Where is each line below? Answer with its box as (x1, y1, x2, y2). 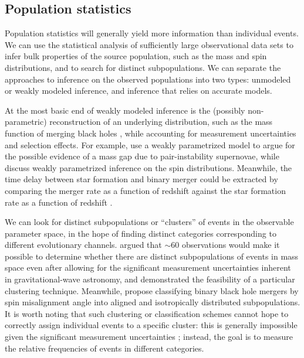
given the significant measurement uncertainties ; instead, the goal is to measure (5, 330, 293, 343)
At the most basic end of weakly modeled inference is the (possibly (5, 104, 245, 116)
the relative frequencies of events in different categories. (5, 342, 204, 354)
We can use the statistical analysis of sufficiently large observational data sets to (5, 38, 293, 50)
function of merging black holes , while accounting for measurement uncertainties (5, 127, 296, 139)
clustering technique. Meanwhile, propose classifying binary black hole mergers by (5, 284, 299, 296)
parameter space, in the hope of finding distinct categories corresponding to (5, 227, 276, 239)
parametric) (5, 115, 47, 128)
